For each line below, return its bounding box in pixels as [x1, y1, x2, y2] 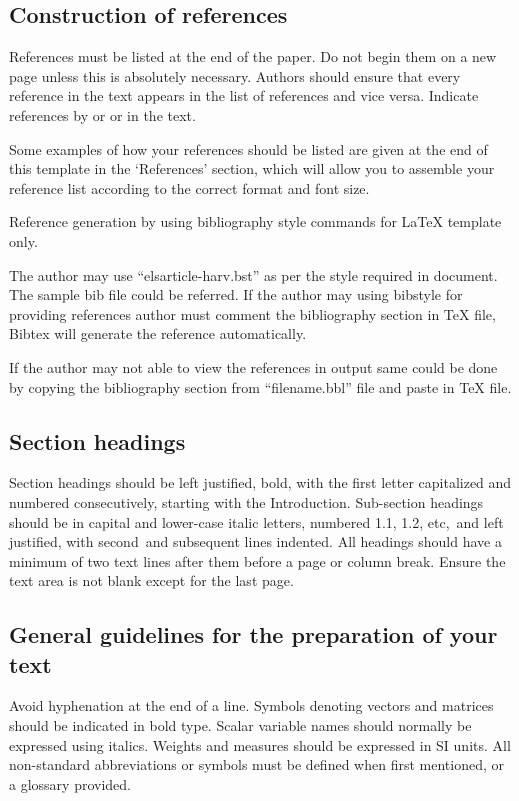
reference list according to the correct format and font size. [9, 177, 370, 198]
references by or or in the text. [9, 104, 196, 125]
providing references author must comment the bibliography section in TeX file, [9, 303, 496, 324]
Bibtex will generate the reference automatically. [9, 323, 307, 344]
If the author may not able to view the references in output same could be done [9, 356, 498, 377]
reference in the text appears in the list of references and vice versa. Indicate [9, 85, 479, 106]
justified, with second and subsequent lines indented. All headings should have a [9, 531, 502, 552]
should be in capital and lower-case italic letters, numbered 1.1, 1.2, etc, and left [9, 511, 504, 532]
